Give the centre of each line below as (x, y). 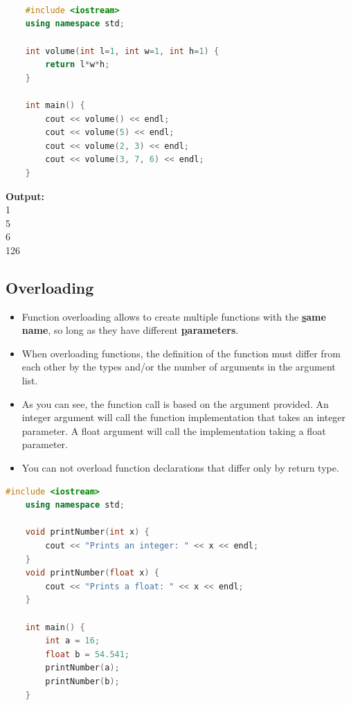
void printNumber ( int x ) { (87, 532)
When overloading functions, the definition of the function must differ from (181, 353)
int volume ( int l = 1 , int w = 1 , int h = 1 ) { (122, 51)
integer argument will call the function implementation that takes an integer (184, 417)
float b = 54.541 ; (88, 654)
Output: (25, 196)
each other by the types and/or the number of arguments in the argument (179, 367)
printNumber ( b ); (82, 681)
